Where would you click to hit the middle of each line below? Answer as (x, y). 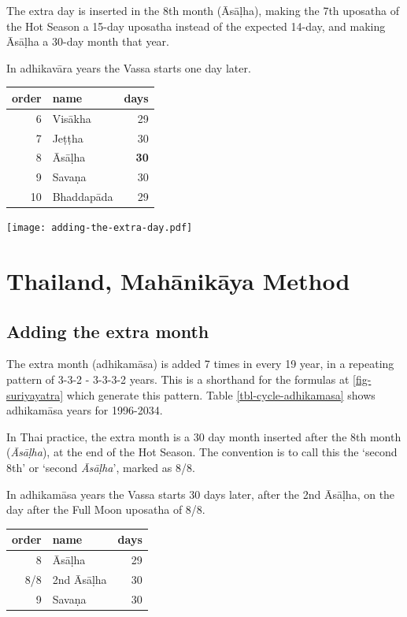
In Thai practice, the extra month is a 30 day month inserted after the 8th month (204, 436)
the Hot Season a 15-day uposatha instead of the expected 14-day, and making (196, 26)
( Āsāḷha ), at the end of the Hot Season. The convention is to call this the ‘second (202, 452)
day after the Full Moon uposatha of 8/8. (106, 509)
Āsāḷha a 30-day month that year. (88, 41)
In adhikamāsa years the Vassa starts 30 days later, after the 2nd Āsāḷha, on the (201, 494)
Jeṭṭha (68, 138)
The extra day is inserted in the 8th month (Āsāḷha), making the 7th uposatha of (203, 10)
